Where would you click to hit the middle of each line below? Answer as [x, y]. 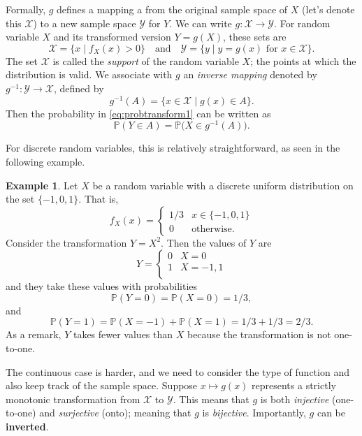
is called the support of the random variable [146, 60]
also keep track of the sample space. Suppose [102, 385]
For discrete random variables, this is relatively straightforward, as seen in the [173, 148]
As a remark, [34, 334]
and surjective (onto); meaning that [115, 413]
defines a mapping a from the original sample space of [172, 9]
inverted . [27, 427]
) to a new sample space [85, 23]
